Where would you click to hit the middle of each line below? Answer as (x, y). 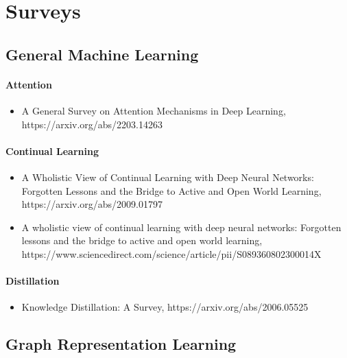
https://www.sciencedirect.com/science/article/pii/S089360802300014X (171, 253)
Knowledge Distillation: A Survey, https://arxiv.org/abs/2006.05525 (165, 307)
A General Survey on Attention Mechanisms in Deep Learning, (154, 110)
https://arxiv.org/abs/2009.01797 (92, 204)
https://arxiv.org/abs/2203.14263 (92, 124)
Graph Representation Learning (121, 344)
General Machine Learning (102, 54)
